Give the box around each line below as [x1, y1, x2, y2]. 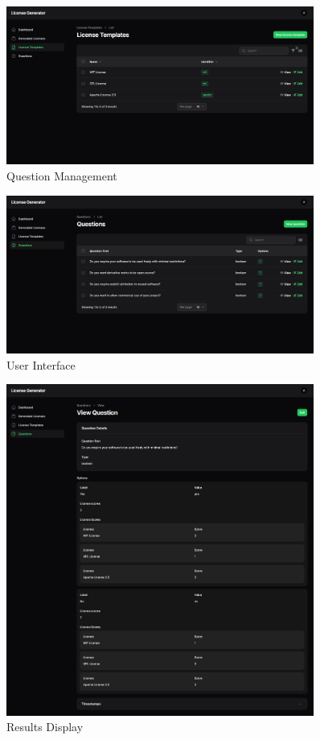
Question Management [6, 167, 117, 184]
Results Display [6, 718, 84, 735]
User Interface [6, 356, 76, 373]
